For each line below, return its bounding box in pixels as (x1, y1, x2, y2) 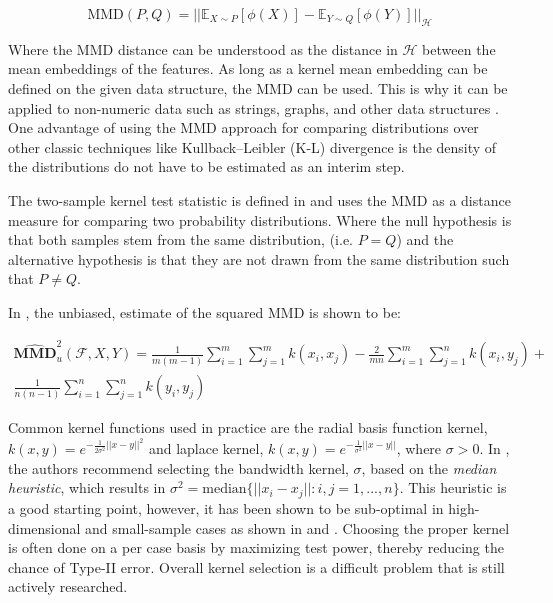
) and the (396, 229, 454, 250)
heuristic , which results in (8, 477, 166, 498)
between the (422, 38, 496, 59)
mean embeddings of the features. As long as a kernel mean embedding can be (8, 58, 488, 79)
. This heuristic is (399, 477, 507, 498)
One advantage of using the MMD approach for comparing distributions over (8, 117, 479, 138)
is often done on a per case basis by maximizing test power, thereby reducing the (8, 537, 504, 558)
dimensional (8, 517, 81, 538)
